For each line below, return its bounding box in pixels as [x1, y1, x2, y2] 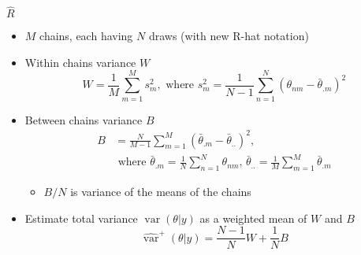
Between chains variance [24, 111, 143, 128]
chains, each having [39, 28, 133, 44]
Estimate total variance [24, 209, 138, 226]
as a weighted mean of [199, 209, 307, 226]
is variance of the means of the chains [70, 183, 251, 199]
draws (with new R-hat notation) [148, 28, 309, 44]
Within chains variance [24, 54, 136, 70]
